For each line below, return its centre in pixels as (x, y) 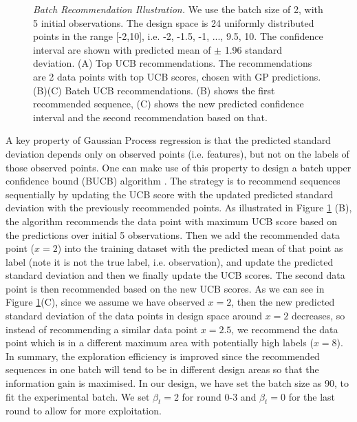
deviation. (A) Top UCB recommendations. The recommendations (173, 63)
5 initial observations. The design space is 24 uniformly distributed (174, 22)
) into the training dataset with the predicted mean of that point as (200, 248)
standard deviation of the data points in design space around (134, 316)
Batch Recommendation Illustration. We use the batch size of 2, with (178, 9)
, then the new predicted (283, 302)
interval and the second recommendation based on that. (150, 117)
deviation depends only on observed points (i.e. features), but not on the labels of (177, 153)
